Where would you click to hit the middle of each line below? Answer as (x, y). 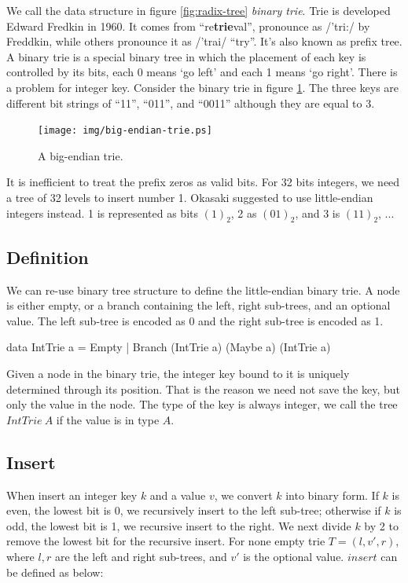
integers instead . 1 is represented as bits (102, 213)
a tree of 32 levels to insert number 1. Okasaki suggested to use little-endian (190, 197)
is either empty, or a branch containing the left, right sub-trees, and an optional (198, 305)
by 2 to (381, 525)
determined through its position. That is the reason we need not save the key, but (203, 389)
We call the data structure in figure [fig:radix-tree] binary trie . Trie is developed (198, 10)
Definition (48, 257)
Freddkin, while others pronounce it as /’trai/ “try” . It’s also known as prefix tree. (204, 41)
